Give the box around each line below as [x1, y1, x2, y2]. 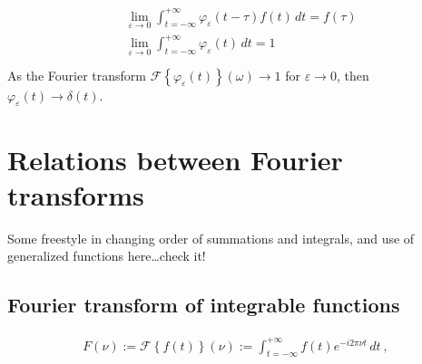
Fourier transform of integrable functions [7, 291, 400, 319]
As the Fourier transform [7, 65, 146, 84]
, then [336, 65, 369, 84]
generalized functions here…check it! [7, 246, 206, 265]
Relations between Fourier [7, 140, 343, 177]
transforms [7, 176, 144, 213]
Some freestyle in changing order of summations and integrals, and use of [7, 228, 415, 247]
